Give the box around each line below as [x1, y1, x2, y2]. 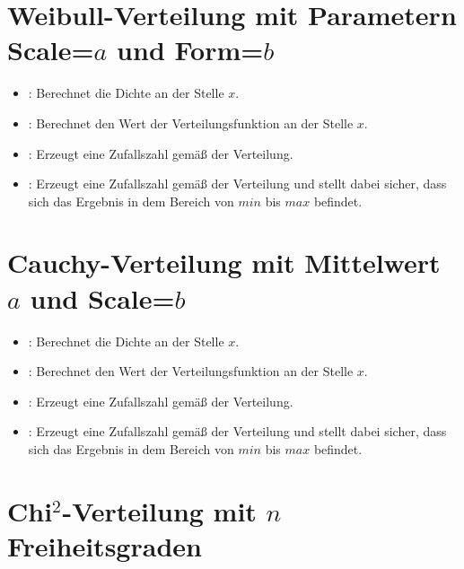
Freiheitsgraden [7, 527, 202, 564]
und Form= [117, 31, 264, 68]
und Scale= [30, 279, 175, 316]
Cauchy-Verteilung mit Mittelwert [7, 244, 441, 281]
